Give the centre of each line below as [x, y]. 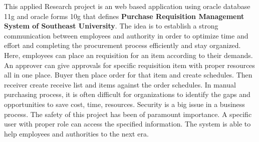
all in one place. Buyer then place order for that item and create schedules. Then [128, 75]
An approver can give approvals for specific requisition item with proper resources [129, 65]
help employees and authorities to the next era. [76, 133]
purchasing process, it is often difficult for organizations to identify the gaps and [127, 94]
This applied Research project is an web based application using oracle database [127, 6]
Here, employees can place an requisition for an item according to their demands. [128, 55]
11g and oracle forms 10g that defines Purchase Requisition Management [124, 16]
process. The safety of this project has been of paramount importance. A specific [128, 114]
